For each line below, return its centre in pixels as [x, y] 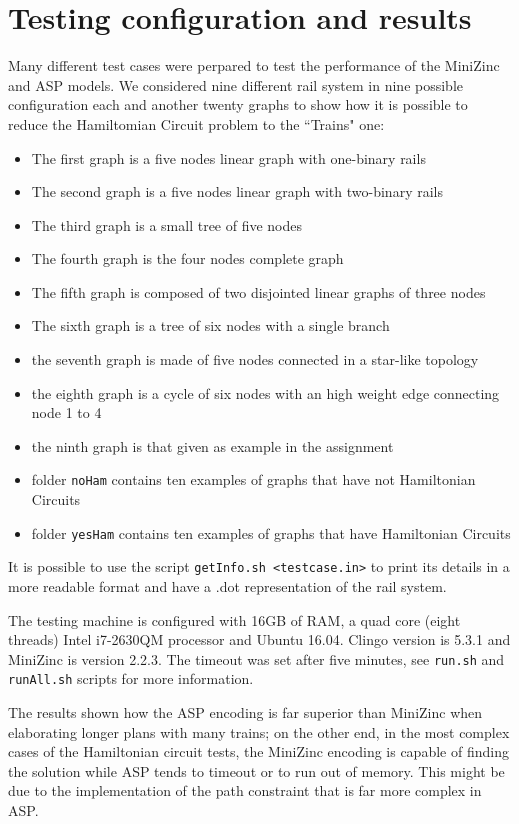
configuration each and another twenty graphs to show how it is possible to [238, 104]
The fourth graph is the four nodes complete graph [187, 258]
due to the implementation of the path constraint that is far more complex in [245, 790]
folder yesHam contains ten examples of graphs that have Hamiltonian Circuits [271, 532]
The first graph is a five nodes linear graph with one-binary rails [228, 157]
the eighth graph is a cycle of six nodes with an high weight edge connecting [265, 392]
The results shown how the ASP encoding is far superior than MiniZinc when [245, 712]
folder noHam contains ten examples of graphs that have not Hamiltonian [253, 479]
